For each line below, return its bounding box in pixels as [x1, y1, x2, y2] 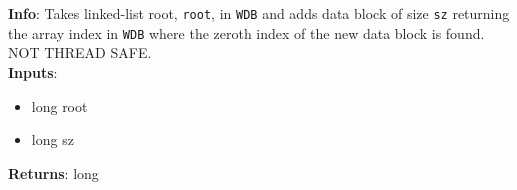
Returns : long [8, 162, 99, 183]
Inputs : [8, 61, 58, 82]
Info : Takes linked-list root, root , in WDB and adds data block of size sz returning [8, 3, 510, 23]
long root [31, 95, 88, 116]
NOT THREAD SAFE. [8, 42, 152, 63]
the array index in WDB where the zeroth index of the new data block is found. [8, 22, 485, 43]
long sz [31, 129, 74, 150]
